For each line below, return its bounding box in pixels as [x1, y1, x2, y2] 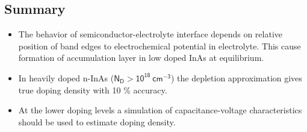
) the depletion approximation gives [170, 71, 302, 84]
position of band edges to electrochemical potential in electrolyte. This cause [18, 39, 301, 52]
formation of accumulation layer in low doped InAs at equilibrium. [18, 51, 264, 64]
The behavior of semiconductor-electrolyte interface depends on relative [18, 28, 283, 40]
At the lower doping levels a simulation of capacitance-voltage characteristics [18, 104, 302, 116]
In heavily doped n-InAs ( [18, 71, 114, 84]
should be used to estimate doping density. [18, 115, 176, 128]
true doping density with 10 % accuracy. [18, 83, 167, 96]
